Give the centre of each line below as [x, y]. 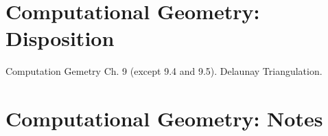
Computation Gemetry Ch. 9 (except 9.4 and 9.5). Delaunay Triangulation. [164, 71]
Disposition [60, 38]
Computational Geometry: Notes [164, 118]
